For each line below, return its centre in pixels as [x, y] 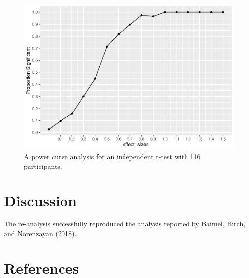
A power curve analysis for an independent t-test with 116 [112, 156]
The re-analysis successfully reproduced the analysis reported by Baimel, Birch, [125, 224]
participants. [43, 166]
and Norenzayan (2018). [40, 234]
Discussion [40, 200]
